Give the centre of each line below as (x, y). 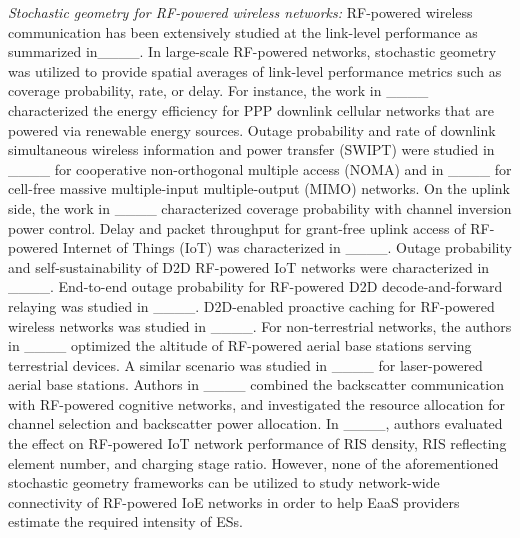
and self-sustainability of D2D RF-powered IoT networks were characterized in (249, 266)
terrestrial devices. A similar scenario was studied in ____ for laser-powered (245, 364)
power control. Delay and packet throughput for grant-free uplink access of (237, 227)
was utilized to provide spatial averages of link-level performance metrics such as (255, 70)
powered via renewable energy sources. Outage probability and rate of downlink (252, 129)
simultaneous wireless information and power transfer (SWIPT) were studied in (251, 149)
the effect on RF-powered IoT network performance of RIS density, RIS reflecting (257, 443)
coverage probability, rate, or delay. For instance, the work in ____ (218, 90)
